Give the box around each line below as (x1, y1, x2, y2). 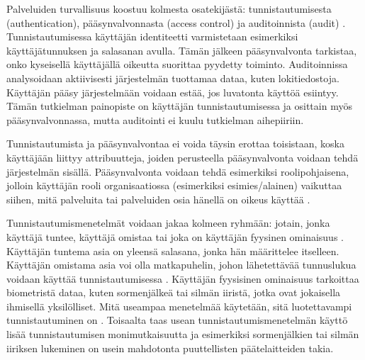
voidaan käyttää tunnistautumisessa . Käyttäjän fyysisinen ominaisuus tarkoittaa (6, 271, 359, 286)
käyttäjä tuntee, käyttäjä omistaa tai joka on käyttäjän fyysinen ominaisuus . (6, 229, 344, 244)
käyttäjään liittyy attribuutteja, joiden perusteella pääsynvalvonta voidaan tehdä (6, 150, 359, 164)
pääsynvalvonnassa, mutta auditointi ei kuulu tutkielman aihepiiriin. (6, 112, 304, 127)
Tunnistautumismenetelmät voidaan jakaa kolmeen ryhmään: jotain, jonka (6, 215, 330, 230)
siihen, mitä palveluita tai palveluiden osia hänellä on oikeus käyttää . (6, 191, 310, 206)
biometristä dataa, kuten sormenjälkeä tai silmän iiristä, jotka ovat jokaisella (6, 285, 341, 300)
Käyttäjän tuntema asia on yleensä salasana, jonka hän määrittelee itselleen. (6, 243, 339, 258)
